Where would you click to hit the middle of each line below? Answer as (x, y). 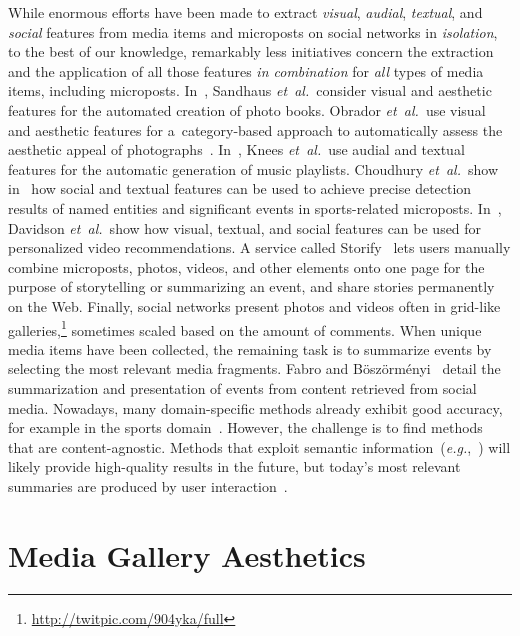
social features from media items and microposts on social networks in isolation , (253, 31)
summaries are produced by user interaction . (148, 485)
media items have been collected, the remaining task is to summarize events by (250, 348)
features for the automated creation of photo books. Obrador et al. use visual (247, 109)
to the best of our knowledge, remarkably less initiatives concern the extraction (251, 51)
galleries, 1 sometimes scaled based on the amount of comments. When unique (245, 328)
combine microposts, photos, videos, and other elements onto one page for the (246, 266)
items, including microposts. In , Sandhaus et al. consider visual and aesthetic (250, 90)
